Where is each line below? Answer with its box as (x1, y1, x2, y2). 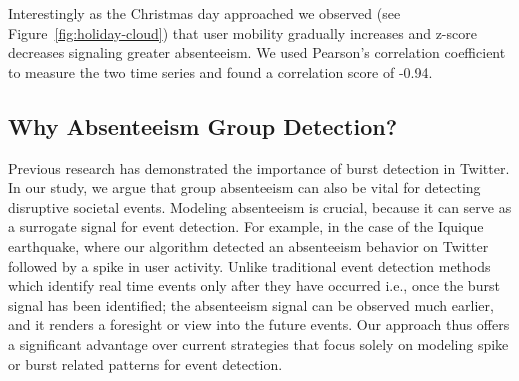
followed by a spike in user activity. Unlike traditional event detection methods (8, 255, 491, 276)
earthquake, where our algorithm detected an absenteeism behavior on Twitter (8, 235, 489, 256)
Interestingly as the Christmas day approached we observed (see (8, 3, 401, 23)
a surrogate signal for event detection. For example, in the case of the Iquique (8, 216, 484, 237)
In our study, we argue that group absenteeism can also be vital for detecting (8, 177, 481, 198)
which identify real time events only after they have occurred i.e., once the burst (8, 275, 500, 296)
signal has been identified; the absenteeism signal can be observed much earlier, (8, 294, 494, 315)
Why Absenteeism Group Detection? (8, 110, 398, 141)
